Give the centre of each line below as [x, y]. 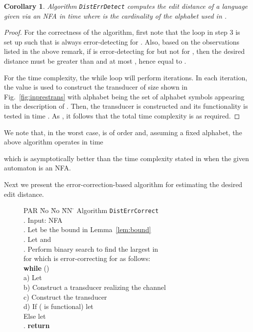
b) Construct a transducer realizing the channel [95, 287]
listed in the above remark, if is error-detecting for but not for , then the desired [125, 51]
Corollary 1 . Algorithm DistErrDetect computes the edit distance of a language [126, 6]
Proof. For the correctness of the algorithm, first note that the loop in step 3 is [122, 32]
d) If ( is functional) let [58, 306]
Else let [35, 316]
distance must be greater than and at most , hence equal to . [95, 61]
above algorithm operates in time [54, 142]
